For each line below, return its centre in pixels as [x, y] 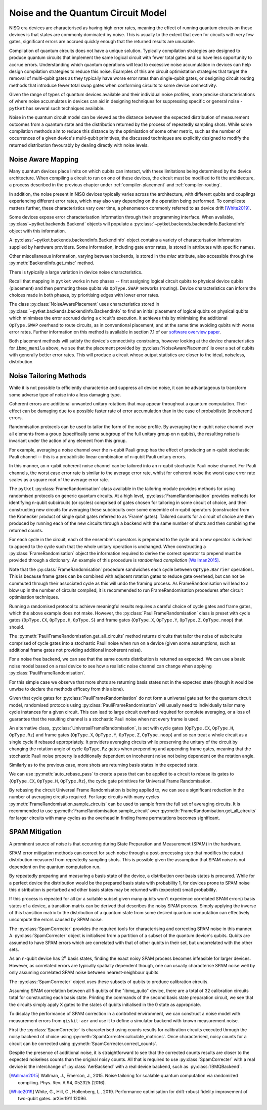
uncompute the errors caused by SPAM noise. [56, 920]
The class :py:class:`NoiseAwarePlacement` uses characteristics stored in [84, 304]
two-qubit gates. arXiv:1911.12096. [53, 1099]
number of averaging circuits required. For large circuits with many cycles [84, 797]
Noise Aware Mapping [44, 159]
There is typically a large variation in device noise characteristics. [76, 272]
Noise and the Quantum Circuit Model [88, 13]
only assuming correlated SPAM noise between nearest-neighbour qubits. [85, 972]
